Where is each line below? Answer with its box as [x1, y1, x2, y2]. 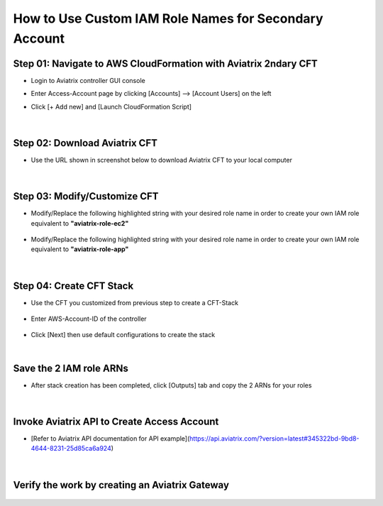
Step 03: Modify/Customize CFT [13, 190, 159, 202]
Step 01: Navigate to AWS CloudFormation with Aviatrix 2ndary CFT [13, 57, 318, 70]
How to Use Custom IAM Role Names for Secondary [13, 11, 323, 26]
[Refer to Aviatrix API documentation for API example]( [30, 434, 190, 443]
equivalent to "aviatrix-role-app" [30, 245, 129, 253]
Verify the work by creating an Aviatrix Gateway [13, 479, 230, 491]
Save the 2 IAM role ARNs [13, 362, 129, 374]
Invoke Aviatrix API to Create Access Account [13, 415, 219, 427]
